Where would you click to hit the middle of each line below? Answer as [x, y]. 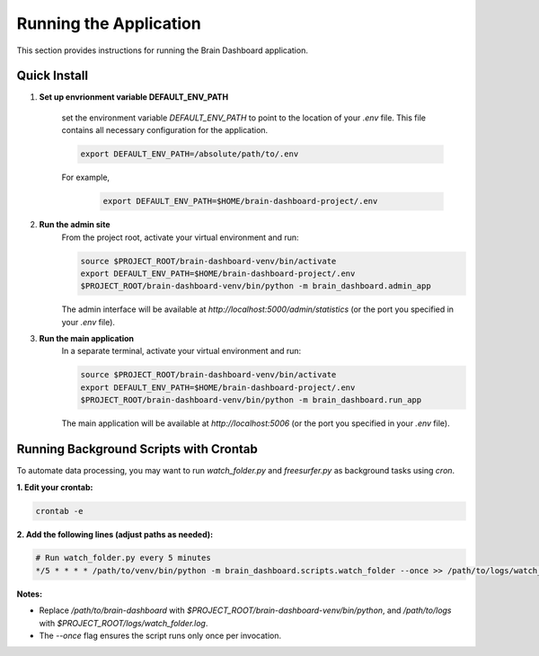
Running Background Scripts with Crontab [137, 449]
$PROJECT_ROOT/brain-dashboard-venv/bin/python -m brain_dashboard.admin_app [256, 286]
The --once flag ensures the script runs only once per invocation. [160, 636]
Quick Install [53, 76]
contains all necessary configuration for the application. [165, 130]
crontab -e [59, 511]
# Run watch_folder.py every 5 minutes [123, 558]
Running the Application [109, 23]
